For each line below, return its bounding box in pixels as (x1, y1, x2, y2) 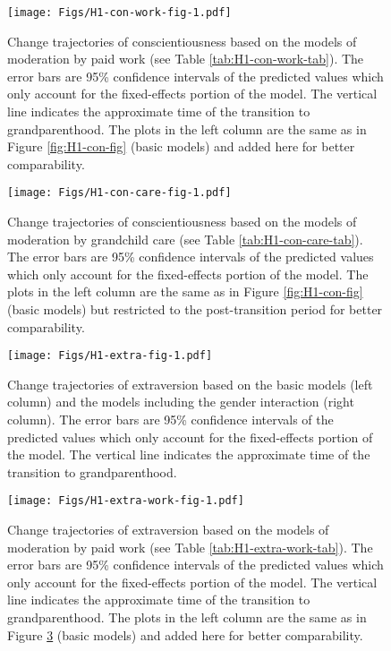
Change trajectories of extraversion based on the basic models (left (7, 374, 373, 393)
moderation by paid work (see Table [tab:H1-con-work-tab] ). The (7, 49, 364, 68)
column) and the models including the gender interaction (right (7, 392, 354, 411)
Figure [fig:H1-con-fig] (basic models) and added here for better (7, 137, 355, 156)
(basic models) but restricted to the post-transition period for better (7, 300, 383, 319)
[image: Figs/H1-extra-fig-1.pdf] (7, 349, 213, 363)
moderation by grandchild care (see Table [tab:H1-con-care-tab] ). (7, 229, 363, 248)
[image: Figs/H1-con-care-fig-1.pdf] (7, 186, 232, 200)
